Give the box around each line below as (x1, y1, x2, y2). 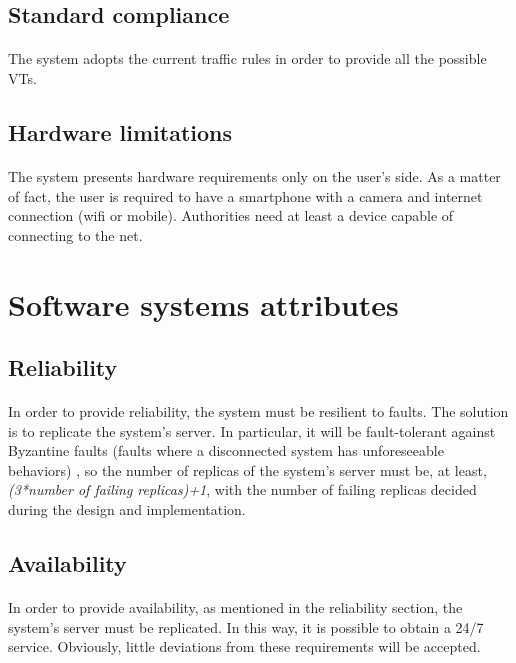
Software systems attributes (8, 283, 399, 324)
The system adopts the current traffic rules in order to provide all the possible (8, 48, 487, 69)
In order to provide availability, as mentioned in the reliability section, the (8, 597, 463, 617)
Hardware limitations (8, 116, 233, 147)
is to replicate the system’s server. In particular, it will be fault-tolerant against (8, 420, 496, 441)
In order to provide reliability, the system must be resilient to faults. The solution (8, 401, 509, 422)
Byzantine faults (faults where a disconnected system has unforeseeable (8, 440, 444, 461)
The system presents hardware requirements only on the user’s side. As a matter (8, 165, 501, 186)
